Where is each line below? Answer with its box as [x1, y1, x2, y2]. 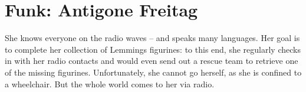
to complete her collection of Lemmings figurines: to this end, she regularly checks [5, 43, 301, 55]
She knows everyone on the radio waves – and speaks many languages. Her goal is [5, 32, 300, 44]
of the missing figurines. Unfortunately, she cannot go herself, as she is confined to [5, 66, 302, 78]
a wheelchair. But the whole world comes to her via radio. [5, 77, 215, 90]
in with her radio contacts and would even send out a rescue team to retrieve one [5, 54, 298, 67]
